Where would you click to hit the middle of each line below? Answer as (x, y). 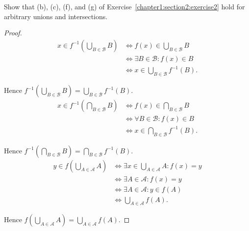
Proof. (13, 33)
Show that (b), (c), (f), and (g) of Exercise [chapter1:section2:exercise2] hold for (124, 6)
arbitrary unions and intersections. (56, 16)
